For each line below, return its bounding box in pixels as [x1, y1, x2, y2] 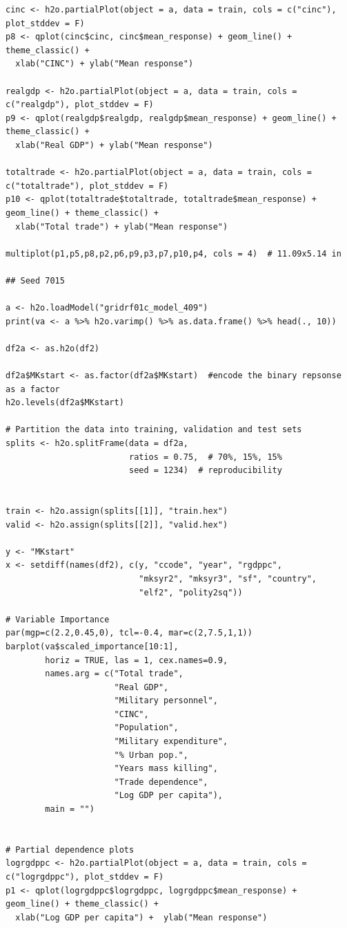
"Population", [114, 723, 179, 733]
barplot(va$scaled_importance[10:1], [6, 641, 179, 651]
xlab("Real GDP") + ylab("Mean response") [15, 140, 213, 150]
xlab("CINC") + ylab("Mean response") [15, 59, 194, 69]
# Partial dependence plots [6, 844, 135, 855]
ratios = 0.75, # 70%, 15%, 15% [128, 452, 282, 462]
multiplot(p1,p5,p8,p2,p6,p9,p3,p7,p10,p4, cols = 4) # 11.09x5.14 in [6, 248, 341, 259]
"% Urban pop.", [114, 750, 188, 760]
